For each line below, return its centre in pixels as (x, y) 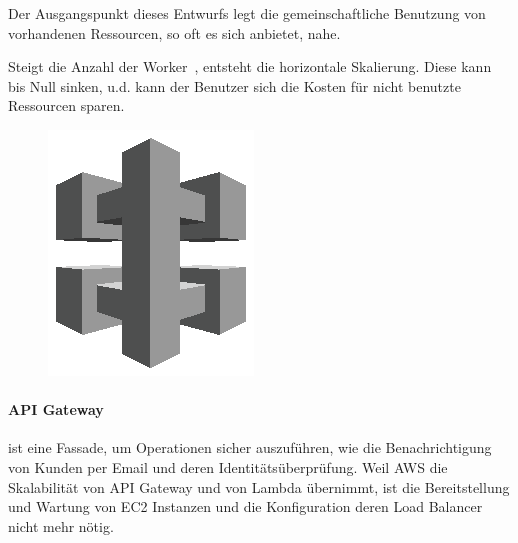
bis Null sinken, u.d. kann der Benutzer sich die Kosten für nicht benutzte (234, 85)
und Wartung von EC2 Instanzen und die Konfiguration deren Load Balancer (245, 506)
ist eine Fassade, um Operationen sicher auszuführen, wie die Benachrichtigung (250, 447)
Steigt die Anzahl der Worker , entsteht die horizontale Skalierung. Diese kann (250, 66)
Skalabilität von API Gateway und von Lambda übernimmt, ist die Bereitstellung (259, 486)
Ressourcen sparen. (66, 105)
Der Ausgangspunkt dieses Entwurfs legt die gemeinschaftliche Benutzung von (247, 13)
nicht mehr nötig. (61, 525)
